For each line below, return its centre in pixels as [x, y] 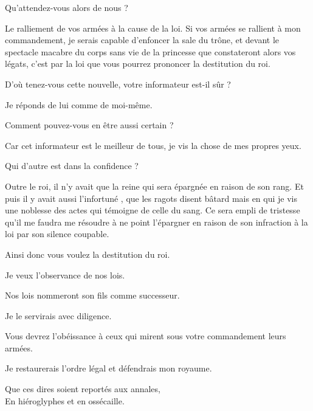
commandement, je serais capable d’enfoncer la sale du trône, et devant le [142, 40]
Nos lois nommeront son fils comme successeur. [92, 295]
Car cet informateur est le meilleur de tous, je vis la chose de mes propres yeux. [153, 145]
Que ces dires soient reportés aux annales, [83, 389]
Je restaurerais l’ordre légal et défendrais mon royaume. [108, 368]
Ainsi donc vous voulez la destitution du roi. [88, 254]
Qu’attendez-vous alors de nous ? [67, 7]
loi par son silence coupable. [57, 234]
